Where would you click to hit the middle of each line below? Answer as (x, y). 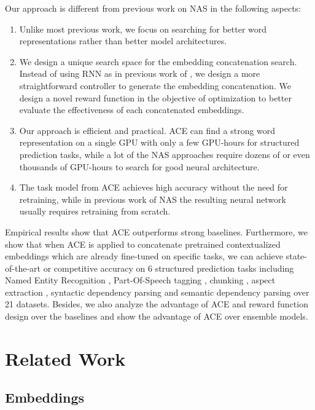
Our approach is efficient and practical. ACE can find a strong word (147, 130)
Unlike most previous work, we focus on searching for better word (143, 29)
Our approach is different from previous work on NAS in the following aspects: (153, 8)
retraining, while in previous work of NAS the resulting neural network (153, 199)
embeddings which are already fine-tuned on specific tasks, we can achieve (144, 256)
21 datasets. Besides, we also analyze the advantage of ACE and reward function (157, 304)
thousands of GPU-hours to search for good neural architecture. (139, 166)
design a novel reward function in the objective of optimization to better (155, 97)
